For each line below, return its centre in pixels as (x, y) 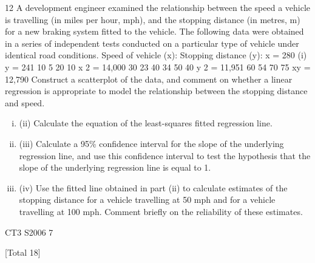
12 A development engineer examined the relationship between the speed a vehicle (158, 7)
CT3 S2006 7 (29, 232)
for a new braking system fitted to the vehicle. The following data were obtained (154, 31)
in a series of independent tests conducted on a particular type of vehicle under (152, 43)
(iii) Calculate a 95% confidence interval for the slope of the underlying (151, 143)
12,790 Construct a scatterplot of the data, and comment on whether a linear (149, 79)
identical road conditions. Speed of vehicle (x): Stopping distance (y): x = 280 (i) (156, 55)
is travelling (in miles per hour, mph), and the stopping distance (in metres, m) (153, 19)
